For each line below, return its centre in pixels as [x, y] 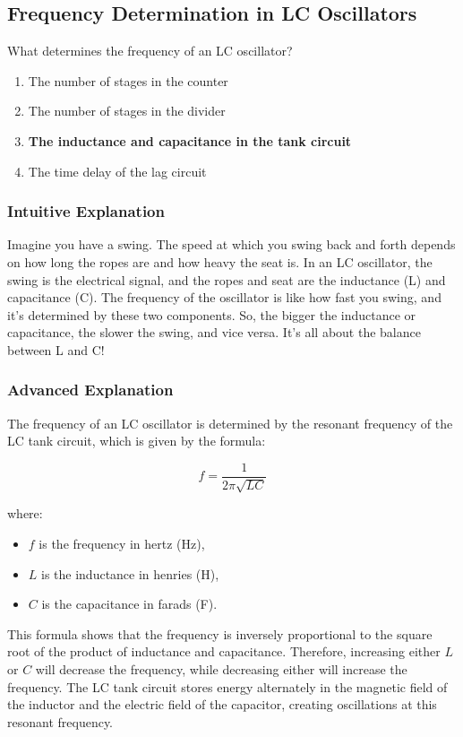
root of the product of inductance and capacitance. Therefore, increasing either [224, 651]
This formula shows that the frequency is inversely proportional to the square [220, 633]
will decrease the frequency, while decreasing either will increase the [221, 668]
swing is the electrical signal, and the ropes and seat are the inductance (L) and [227, 279]
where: [25, 513]
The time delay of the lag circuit [117, 171]
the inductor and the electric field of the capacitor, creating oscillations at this [222, 704]
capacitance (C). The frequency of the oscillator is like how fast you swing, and [224, 297]
